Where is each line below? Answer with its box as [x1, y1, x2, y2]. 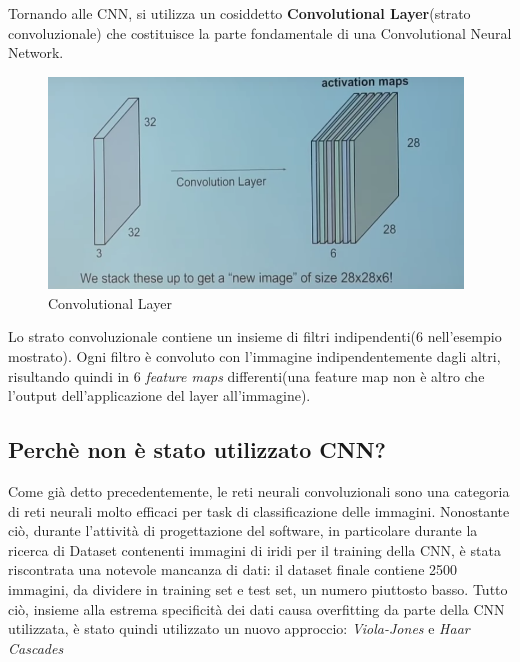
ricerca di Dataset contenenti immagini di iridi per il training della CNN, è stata [8, 539, 501, 560]
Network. [8, 42, 64, 63]
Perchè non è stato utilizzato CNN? [8, 434, 386, 465]
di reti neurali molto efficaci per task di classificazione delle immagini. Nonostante [8, 500, 510, 521]
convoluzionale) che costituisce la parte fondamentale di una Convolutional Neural [8, 22, 512, 43]
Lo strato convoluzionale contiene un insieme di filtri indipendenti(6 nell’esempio [8, 326, 502, 347]
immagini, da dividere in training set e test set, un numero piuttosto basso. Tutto [8, 579, 508, 599]
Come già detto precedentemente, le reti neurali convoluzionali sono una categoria [8, 481, 510, 502]
